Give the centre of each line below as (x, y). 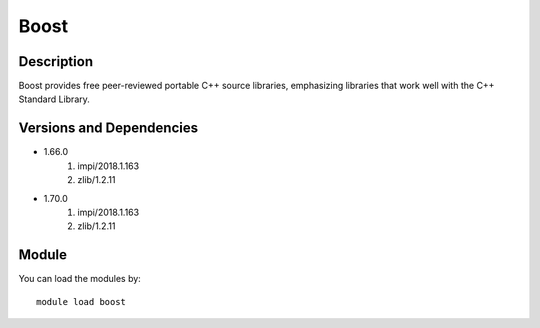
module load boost (81, 301)
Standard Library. (54, 99)
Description (56, 61)
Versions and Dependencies (108, 128)
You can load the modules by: (80, 279)
